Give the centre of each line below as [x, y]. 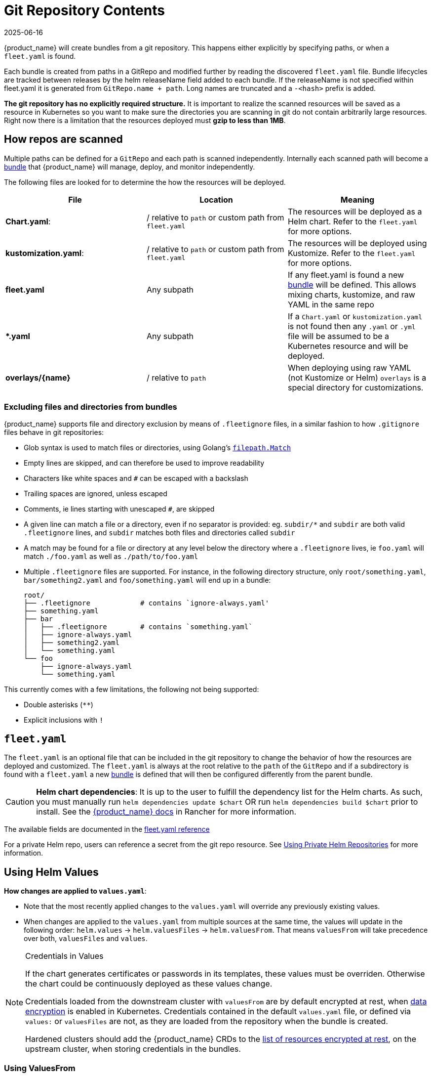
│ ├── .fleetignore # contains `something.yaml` [138, 627]
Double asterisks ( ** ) [59, 705]
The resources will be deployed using [357, 243]
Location [216, 199]
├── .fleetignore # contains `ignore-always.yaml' [147, 603]
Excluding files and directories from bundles [91, 407]
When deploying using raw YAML [349, 367]
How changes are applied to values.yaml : [75, 891]
